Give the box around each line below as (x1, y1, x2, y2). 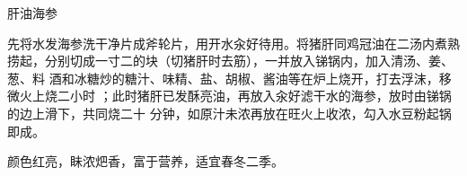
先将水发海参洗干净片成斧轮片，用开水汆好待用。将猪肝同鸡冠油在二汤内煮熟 (7, 33, 460, 52)
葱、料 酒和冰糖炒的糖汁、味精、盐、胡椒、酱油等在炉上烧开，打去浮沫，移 (7, 68, 452, 87)
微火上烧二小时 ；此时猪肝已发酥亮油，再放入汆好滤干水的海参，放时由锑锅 (7, 86, 452, 105)
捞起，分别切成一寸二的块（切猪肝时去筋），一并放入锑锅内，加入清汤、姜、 (7, 51, 454, 70)
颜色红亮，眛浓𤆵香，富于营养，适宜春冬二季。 (7, 152, 284, 171)
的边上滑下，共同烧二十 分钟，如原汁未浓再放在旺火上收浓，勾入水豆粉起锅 (7, 103, 452, 122)
